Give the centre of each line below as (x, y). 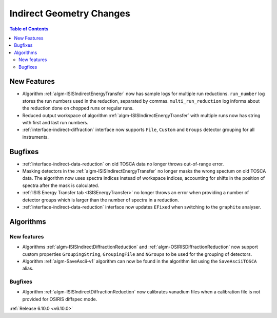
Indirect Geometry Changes (70, 13)
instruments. (35, 137)
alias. (28, 268)
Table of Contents (29, 29)
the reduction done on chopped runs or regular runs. (78, 108)
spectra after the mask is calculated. (61, 185)
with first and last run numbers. (55, 122)
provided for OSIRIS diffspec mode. (60, 299)
